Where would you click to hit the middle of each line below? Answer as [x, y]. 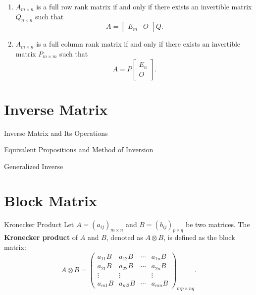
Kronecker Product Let [39, 224]
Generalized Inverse [34, 166]
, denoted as [125, 237]
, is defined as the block [199, 237]
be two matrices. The [218, 224]
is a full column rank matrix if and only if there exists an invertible [138, 44]
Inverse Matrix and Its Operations [56, 133]
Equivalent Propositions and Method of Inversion [79, 149]
